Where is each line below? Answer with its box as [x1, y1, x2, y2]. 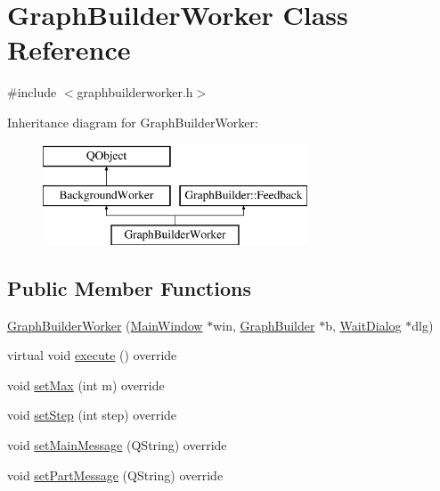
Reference [7, 31, 131, 68]
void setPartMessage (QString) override [7, 465, 224, 484]
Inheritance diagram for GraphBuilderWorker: [7, 112, 258, 131]
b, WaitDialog [325, 315, 402, 334]
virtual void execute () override [7, 346, 177, 364]
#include [7, 83, 57, 102]
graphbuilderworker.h [77, 83, 193, 102]
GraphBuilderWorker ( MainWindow [7, 315, 203, 334]
